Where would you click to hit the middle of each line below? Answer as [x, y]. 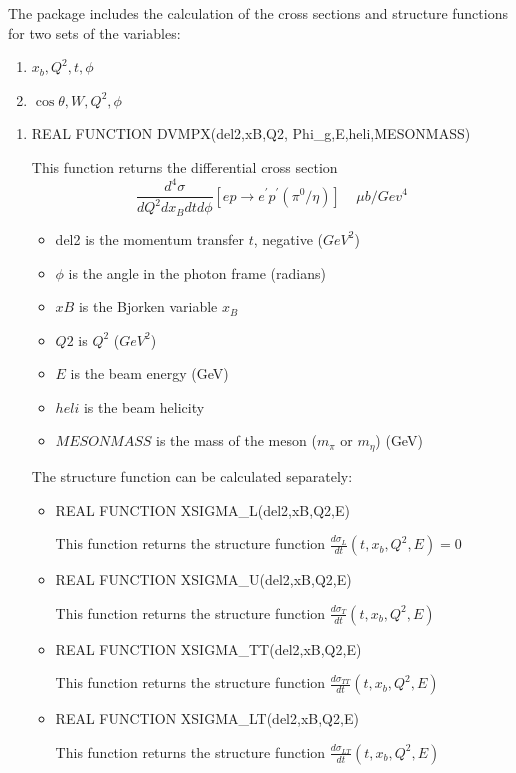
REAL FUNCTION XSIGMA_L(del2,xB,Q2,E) [202, 509]
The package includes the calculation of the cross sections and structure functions [258, 13]
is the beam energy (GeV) [149, 373]
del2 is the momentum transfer [150, 238]
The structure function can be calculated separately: [192, 475]
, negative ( [288, 238]
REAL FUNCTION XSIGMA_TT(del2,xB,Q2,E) [208, 648]
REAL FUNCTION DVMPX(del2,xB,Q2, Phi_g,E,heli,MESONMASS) [251, 133]
